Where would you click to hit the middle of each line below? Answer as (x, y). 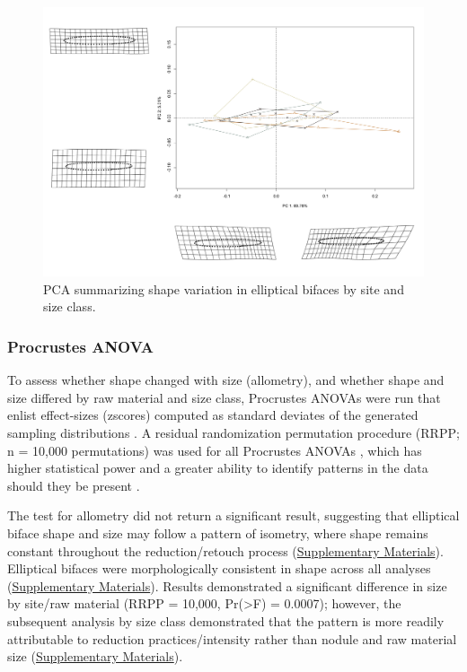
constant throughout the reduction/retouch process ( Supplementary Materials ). (225, 550)
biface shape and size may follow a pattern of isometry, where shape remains (218, 532)
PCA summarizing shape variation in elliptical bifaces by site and (224, 288)
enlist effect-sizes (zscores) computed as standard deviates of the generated (213, 415)
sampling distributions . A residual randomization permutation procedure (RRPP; (233, 432)
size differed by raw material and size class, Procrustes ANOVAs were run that (224, 397)
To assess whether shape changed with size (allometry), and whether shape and (226, 380)
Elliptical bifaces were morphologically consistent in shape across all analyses (219, 568)
